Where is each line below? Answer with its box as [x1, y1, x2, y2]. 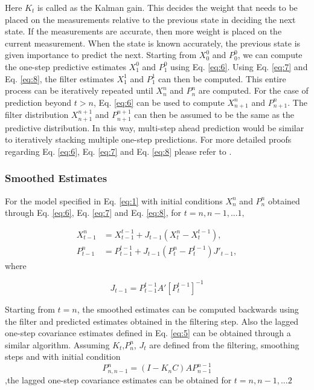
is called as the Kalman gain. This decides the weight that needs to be [37, 1, 298, 13]
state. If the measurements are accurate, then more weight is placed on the [5, 25, 282, 37]
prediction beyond [5, 96, 72, 108]
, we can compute [237, 48, 303, 61]
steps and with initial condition [5, 350, 121, 363]
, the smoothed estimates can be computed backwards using [77, 302, 299, 315]
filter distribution [5, 108, 69, 121]
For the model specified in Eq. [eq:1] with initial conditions [5, 194, 223, 207]
